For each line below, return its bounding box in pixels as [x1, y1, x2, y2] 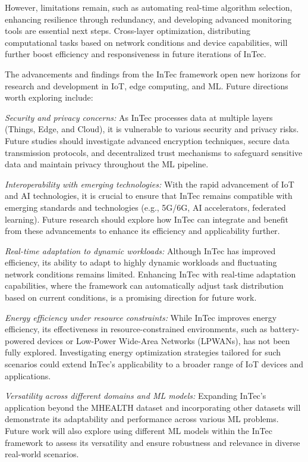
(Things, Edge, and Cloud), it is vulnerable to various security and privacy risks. [5, 123, 299, 135]
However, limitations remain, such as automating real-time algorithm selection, [5, 1, 293, 13]
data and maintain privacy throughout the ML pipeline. [5, 158, 209, 170]
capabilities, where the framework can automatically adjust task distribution [5, 279, 284, 292]
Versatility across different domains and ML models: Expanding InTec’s [5, 389, 266, 402]
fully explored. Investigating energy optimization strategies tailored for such [5, 346, 281, 358]
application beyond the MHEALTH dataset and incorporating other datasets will [5, 401, 301, 413]
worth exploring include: [5, 91, 93, 104]
